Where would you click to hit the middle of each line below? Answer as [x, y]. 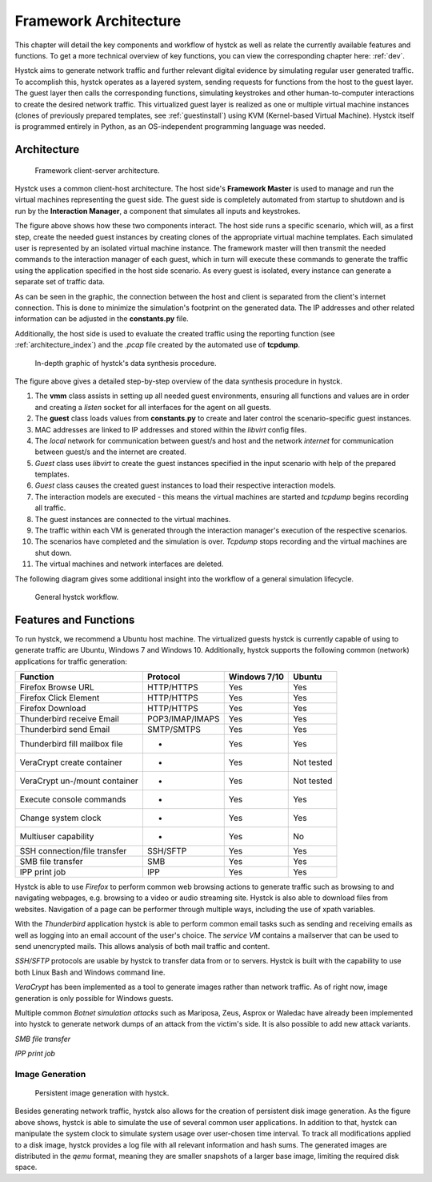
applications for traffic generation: [71, 661]
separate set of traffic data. [60, 282]
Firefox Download [53, 709]
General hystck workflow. [77, 597]
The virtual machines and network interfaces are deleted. [129, 564]
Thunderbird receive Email [69, 719]
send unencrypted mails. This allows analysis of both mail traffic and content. [142, 946]
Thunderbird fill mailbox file [71, 744]
